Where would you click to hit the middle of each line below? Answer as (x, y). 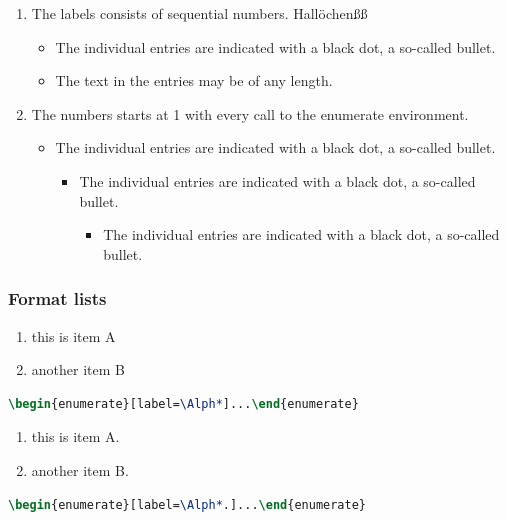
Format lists (57, 298)
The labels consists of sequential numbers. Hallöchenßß (199, 13)
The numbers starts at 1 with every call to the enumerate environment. (250, 113)
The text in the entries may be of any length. (194, 80)
